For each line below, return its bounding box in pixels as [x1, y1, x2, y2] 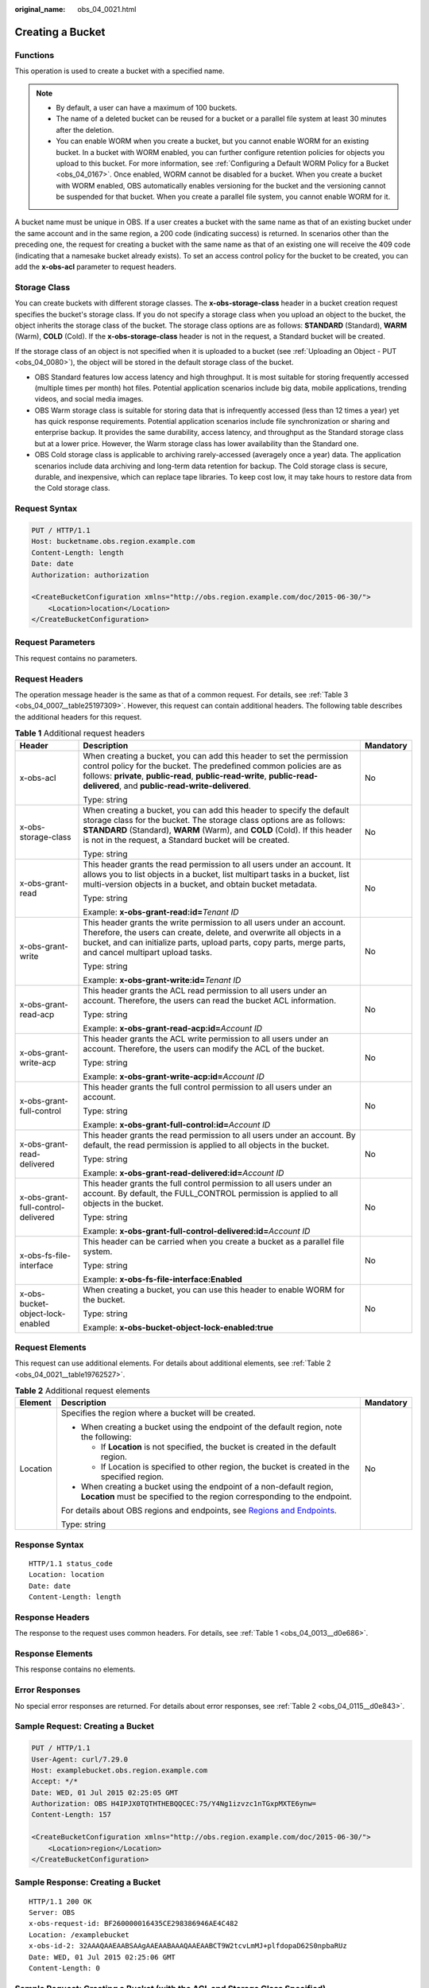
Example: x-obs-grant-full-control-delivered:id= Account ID [83, 1225, 311, 1237]
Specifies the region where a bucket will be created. [60, 1408, 256, 1419]
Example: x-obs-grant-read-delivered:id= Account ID [83, 1167, 284, 1178]
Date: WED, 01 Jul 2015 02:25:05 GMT [31, 1788, 179, 1797]
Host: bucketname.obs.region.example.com [31, 537, 195, 546]
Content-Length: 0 [29, 1963, 101, 1972]
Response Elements [14, 1648, 93, 1660]
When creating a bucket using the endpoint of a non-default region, [80, 1481, 334, 1493]
